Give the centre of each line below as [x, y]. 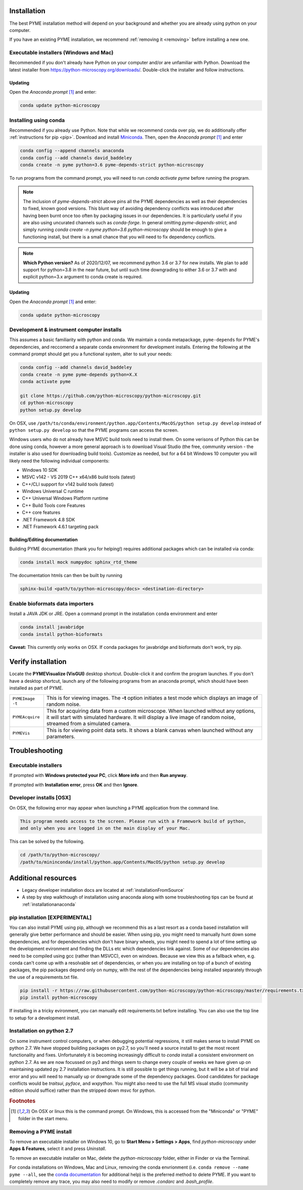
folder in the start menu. [43, 1118]
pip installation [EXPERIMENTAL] [50, 917]
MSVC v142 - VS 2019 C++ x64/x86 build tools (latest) [79, 477]
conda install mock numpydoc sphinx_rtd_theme [79, 562]
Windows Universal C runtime [53, 491]
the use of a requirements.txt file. [44, 977]
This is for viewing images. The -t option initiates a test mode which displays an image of [152, 697]
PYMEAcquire [26, 717]
